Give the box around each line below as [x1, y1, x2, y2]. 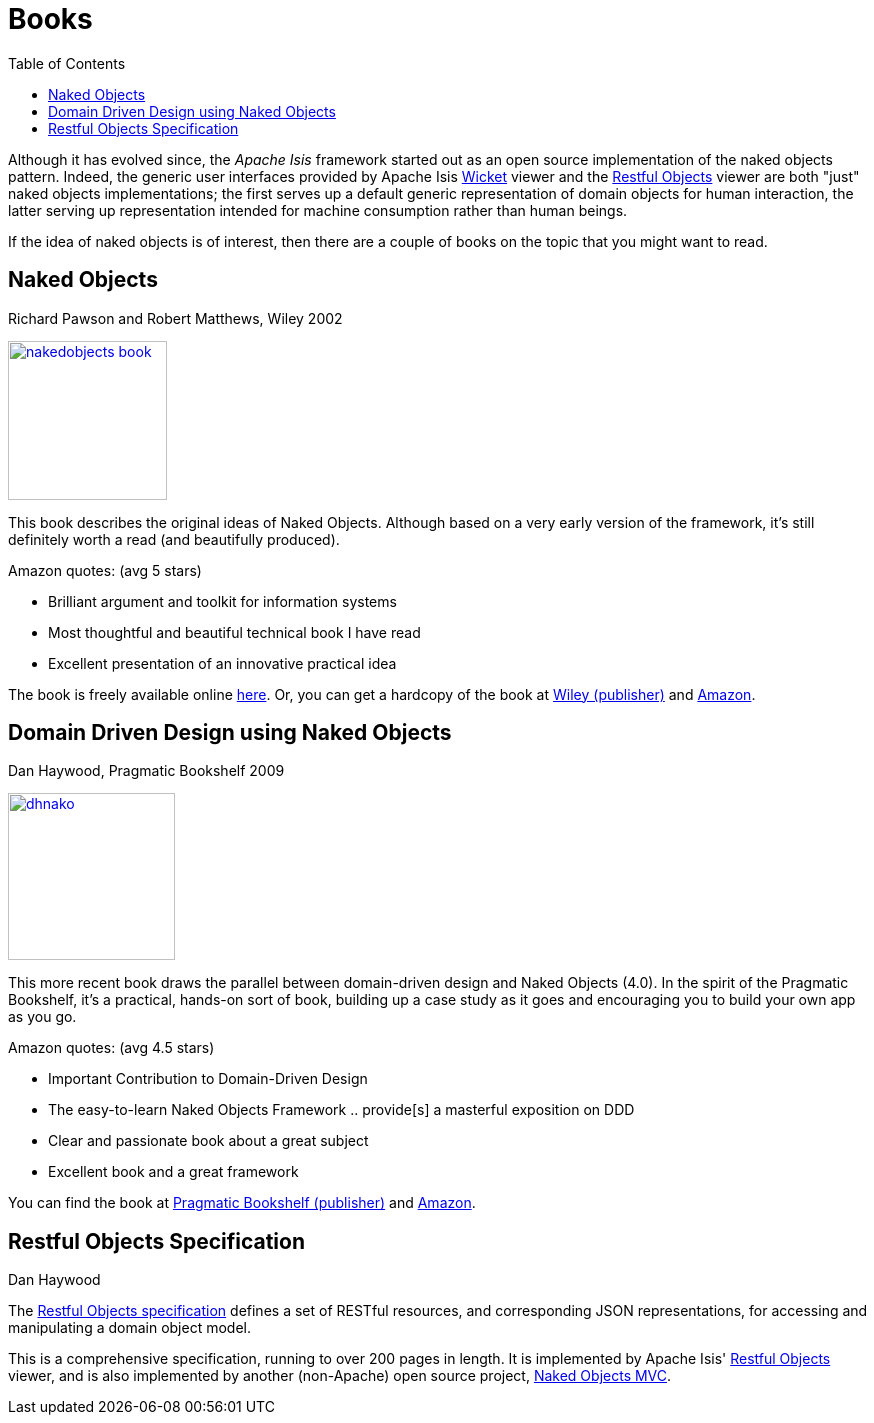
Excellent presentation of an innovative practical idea [48, 654, 397, 672]
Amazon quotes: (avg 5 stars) [8, 561, 202, 579]
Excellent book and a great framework [48, 1163, 299, 1181]
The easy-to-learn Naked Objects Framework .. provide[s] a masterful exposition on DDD [48, 1101, 635, 1119]
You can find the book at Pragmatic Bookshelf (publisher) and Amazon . [8, 1194, 476, 1212]
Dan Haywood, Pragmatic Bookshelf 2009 [8, 762, 285, 780]
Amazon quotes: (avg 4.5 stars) [8, 1039, 215, 1057]
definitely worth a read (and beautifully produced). [8, 530, 340, 548]
